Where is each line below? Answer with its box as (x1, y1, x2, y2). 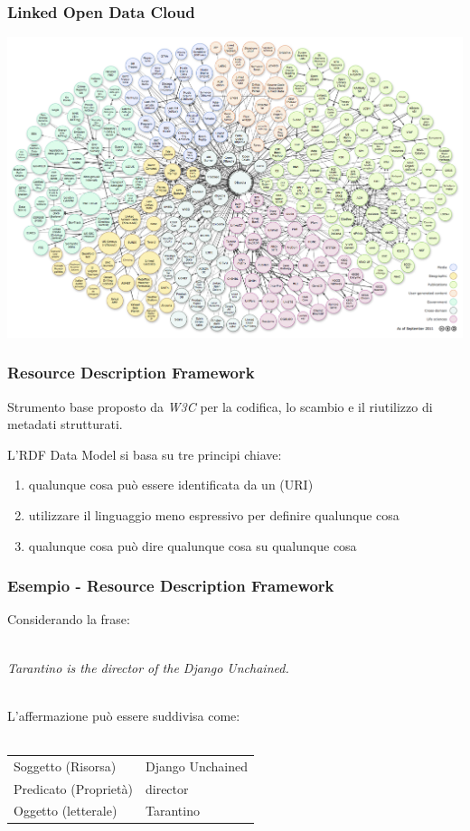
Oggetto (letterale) (14, 801, 117, 820)
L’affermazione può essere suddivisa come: (7, 705, 240, 724)
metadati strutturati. (7, 415, 123, 434)
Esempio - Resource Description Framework (7, 574, 334, 597)
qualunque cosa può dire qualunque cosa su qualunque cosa (28, 536, 357, 555)
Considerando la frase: (7, 610, 130, 629)
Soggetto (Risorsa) (14, 756, 117, 775)
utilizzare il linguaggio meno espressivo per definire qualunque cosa (28, 505, 399, 524)
